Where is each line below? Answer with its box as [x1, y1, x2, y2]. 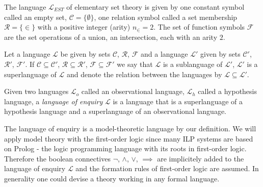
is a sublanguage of [163, 58, 223, 69]
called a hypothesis [198, 86, 257, 97]
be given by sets [60, 49, 111, 59]
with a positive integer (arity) [37, 21, 130, 32]
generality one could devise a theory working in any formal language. [4, 173, 220, 183]
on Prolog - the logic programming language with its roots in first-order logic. [4, 143, 247, 154]
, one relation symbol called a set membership [94, 11, 238, 22]
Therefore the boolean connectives [4, 153, 111, 163]
